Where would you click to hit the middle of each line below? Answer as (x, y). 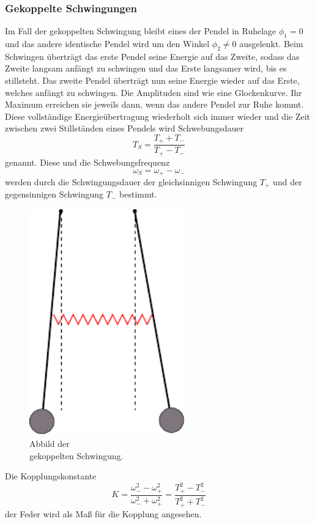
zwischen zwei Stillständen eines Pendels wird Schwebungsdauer (124, 128)
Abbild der (50, 443)
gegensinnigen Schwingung (54, 194)
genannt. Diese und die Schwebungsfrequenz (87, 162)
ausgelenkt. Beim (271, 44)
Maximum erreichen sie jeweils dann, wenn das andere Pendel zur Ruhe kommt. (154, 104)
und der (287, 181)
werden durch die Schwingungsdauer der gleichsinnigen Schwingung (131, 181)
